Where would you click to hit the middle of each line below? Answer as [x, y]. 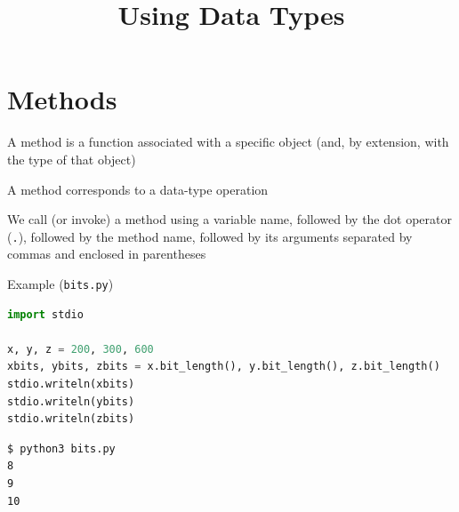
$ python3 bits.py [61, 448]
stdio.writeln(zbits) [71, 419]
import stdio [45, 314]
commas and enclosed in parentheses [107, 254]
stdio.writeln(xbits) [71, 384]
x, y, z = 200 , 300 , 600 [81, 349]
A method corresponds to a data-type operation [138, 189]
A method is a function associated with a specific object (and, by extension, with [228, 142]
